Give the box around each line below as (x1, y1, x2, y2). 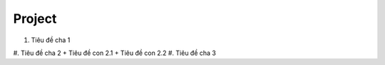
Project (13, 11, 57, 26)
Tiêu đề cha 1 (31, 36, 71, 44)
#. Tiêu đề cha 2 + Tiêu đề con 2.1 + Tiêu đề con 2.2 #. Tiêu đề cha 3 (13, 49, 217, 57)
